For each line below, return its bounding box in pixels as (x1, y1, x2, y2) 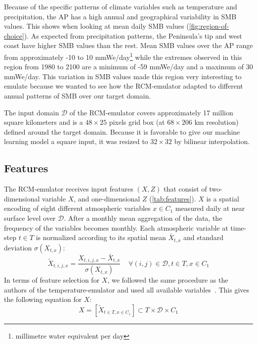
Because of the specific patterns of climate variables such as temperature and (4, 1, 237, 11)
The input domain (4, 107, 59, 117)
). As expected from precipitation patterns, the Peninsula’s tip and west (24, 30, 242, 41)
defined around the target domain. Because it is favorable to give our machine (4, 126, 240, 137)
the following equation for (4, 294, 82, 304)
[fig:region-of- (189, 21, 229, 31)
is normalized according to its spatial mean (36, 232, 166, 243)
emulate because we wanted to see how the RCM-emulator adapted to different (4, 81, 243, 91)
